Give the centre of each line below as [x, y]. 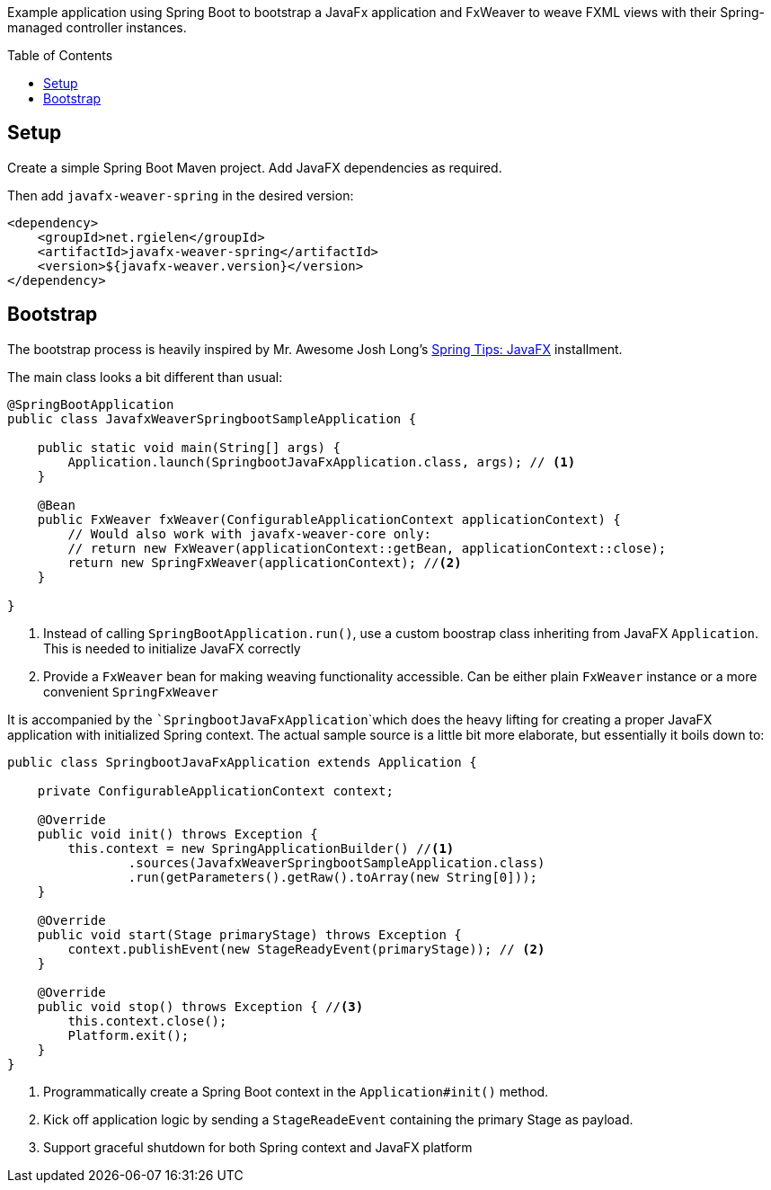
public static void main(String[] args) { [189, 447]
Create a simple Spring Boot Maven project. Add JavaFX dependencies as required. [255, 167]
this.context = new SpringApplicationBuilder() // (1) [261, 848]
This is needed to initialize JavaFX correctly [172, 648]
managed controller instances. [97, 27]
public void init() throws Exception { [177, 834]
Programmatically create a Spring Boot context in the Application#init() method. [296, 1091]
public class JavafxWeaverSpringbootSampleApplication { [212, 418]
